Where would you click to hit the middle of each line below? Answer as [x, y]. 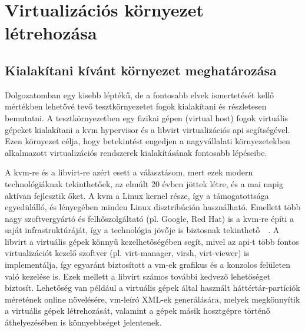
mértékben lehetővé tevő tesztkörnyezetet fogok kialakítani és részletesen [136, 106]
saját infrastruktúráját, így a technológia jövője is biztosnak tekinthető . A [142, 230]
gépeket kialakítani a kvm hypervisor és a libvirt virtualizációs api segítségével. [147, 129]
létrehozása [51, 33]
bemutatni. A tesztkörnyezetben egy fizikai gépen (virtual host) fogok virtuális [147, 117]
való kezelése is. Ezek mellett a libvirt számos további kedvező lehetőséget [137, 276]
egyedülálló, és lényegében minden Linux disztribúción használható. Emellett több [153, 207]
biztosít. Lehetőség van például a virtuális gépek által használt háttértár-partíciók [152, 288]
